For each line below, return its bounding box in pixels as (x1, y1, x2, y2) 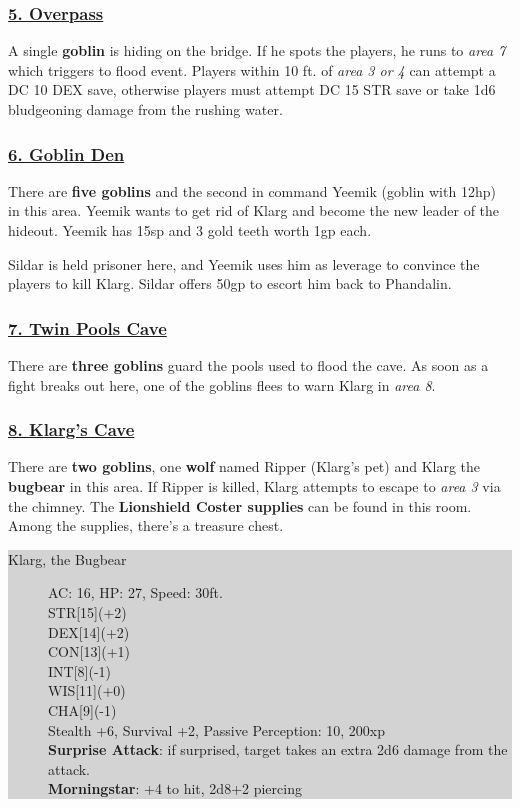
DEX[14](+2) (48, 621, 130, 642)
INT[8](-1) (48, 660, 111, 681)
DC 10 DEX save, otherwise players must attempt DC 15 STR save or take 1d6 (8, 79, 496, 100)
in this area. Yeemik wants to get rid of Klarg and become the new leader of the (8, 200, 500, 221)
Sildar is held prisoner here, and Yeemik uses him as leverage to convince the (8, 253, 480, 274)
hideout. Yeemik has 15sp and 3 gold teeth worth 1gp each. (8, 220, 372, 240)
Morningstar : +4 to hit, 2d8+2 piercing (48, 778, 302, 799)
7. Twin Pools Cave (8, 315, 167, 340)
